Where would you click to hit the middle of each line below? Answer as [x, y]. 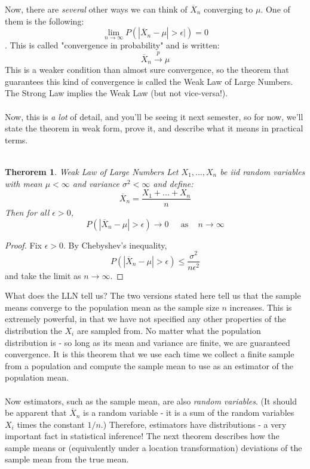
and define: [173, 183]
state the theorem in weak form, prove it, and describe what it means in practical [154, 128]
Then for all [27, 212]
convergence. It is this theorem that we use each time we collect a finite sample [150, 354]
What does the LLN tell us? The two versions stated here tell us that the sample [153, 295]
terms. [16, 140]
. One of [275, 9]
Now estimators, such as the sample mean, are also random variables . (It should [151, 401]
